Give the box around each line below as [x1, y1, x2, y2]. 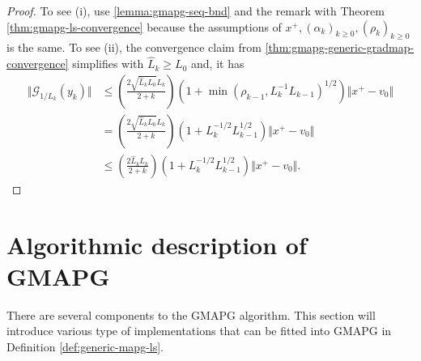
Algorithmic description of [6, 227, 307, 261]
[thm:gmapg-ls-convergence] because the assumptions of [6, 18, 282, 35]
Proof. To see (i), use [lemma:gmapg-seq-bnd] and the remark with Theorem [6, 2, 385, 19]
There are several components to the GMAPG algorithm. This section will [6, 306, 376, 323]
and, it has [191, 55, 245, 72]
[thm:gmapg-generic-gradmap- [265, 39, 415, 56]
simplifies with [72, 55, 144, 72]
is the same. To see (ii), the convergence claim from [6, 39, 262, 56]
